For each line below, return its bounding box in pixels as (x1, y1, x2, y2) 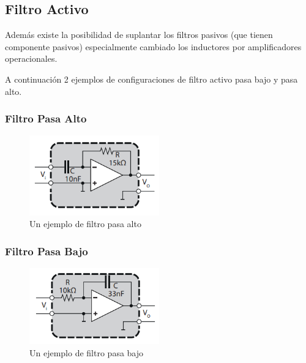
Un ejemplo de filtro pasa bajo (29, 346, 144, 359)
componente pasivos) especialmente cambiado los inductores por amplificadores (5, 40, 302, 53)
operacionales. (5, 52, 58, 65)
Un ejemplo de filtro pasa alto (29, 217, 141, 230)
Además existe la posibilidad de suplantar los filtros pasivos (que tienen (5, 28, 273, 41)
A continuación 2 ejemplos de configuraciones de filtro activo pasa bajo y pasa (5, 72, 298, 85)
